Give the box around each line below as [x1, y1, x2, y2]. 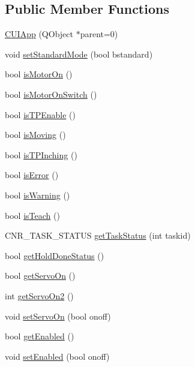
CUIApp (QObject [5, 28, 73, 40]
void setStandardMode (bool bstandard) [5, 47, 153, 60]
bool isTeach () [5, 209, 60, 221]
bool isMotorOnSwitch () [5, 88, 97, 100]
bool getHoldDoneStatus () [5, 249, 104, 261]
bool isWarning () [5, 188, 70, 201]
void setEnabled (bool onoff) [5, 350, 110, 362]
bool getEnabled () [5, 330, 74, 342]
